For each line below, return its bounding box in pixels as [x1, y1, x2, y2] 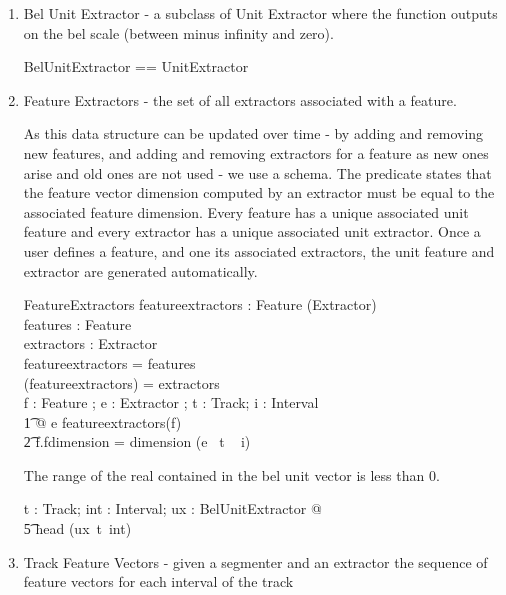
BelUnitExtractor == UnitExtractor [23, 56, 249, 77]
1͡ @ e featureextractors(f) [23, 411, 182, 432]
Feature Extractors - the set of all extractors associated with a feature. [23, 89, 457, 110]
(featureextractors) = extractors [23, 372, 220, 393]
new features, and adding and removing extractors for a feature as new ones [23, 142, 489, 163]
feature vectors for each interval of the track [23, 571, 294, 592]
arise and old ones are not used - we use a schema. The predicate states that [23, 162, 492, 183]
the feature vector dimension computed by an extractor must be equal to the [23, 182, 495, 203]
